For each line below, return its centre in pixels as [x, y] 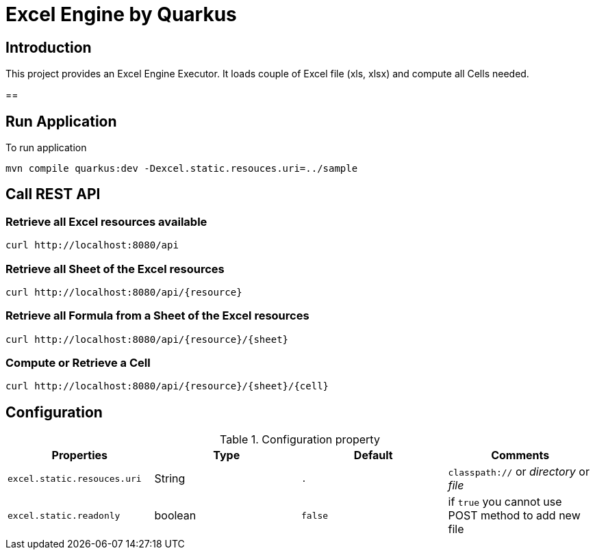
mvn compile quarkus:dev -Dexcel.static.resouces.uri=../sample [182, 169]
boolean [175, 516]
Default [373, 455]
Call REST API [53, 194]
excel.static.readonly [64, 515]
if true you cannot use [505, 502]
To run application [46, 148]
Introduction [49, 47]
